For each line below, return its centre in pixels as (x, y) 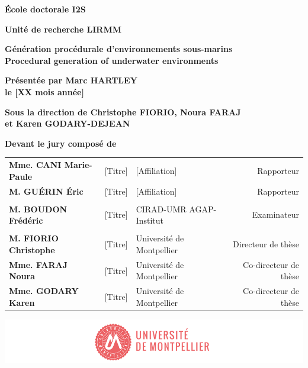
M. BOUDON (38, 209)
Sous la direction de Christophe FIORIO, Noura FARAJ (123, 112)
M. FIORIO (34, 238)
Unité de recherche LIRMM (63, 29)
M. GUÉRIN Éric (46, 191)
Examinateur (275, 214)
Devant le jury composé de (61, 143)
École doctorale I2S (45, 9)
